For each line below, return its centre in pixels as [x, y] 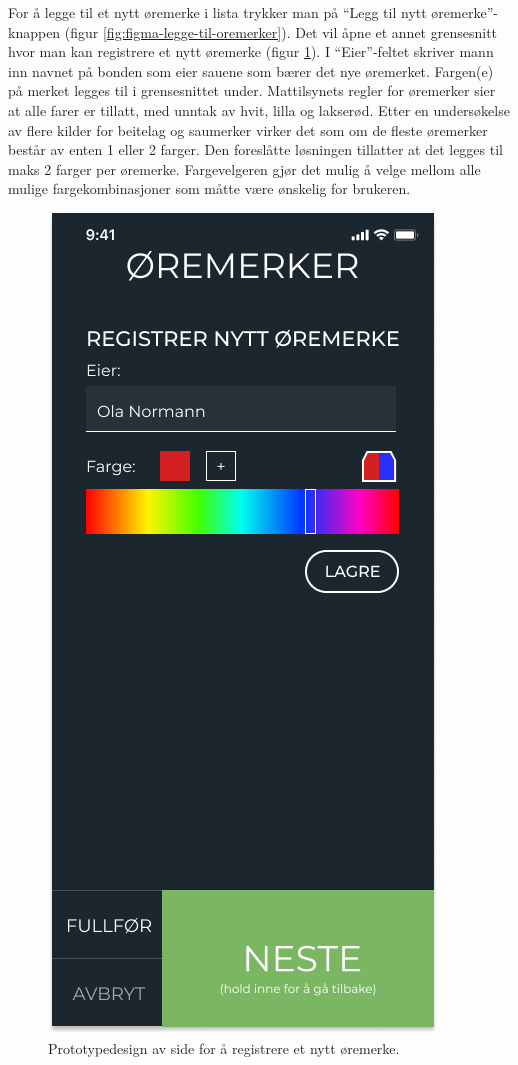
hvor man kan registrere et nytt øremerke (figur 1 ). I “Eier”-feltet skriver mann [251, 51]
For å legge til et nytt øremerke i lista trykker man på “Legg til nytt [217, 12]
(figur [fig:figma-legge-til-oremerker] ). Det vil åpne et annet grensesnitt [281, 31]
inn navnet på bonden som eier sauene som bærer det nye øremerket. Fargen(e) [251, 70]
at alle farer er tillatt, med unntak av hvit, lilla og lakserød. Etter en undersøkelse [259, 109]
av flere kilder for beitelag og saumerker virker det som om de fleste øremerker [248, 129]
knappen [34, 31]
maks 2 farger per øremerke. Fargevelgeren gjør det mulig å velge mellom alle [244, 168]
